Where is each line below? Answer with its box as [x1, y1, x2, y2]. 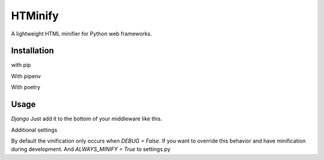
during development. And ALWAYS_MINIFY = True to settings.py [11, 146, 171, 153]
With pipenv [11, 72, 41, 79]
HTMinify [11, 9, 59, 22]
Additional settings [11, 126, 58, 134]
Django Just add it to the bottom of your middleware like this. [11, 115, 163, 123]
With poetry [11, 84, 41, 91]
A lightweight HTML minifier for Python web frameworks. [11, 30, 152, 37]
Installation [11, 46, 54, 56]
